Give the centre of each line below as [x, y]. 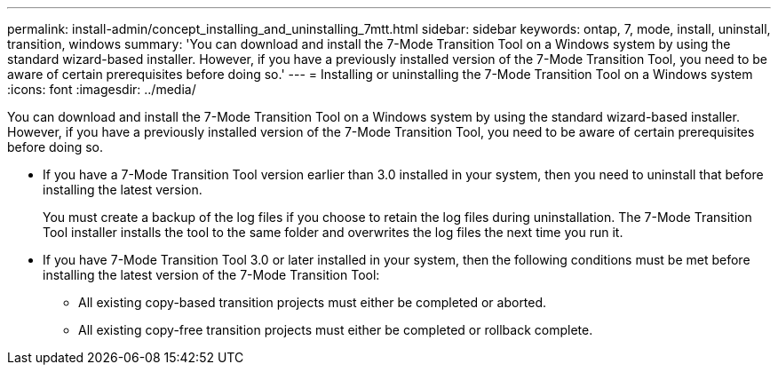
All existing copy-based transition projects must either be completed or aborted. [313, 302]
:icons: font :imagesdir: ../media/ [102, 89]
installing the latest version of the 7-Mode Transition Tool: [211, 275]
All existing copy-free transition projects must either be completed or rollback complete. [336, 330]
